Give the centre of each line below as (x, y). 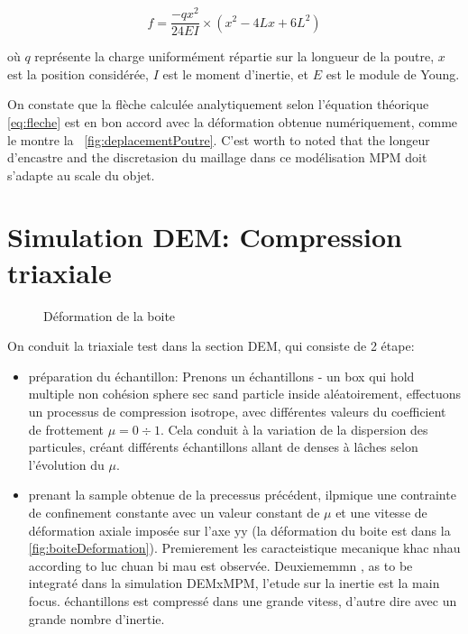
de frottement (66, 429)
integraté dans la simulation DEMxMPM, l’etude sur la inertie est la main (234, 583)
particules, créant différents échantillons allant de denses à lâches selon (223, 447)
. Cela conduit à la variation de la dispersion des (294, 429)
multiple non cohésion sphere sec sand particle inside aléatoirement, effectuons (245, 394)
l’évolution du (66, 464)
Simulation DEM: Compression (205, 237)
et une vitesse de (381, 512)
